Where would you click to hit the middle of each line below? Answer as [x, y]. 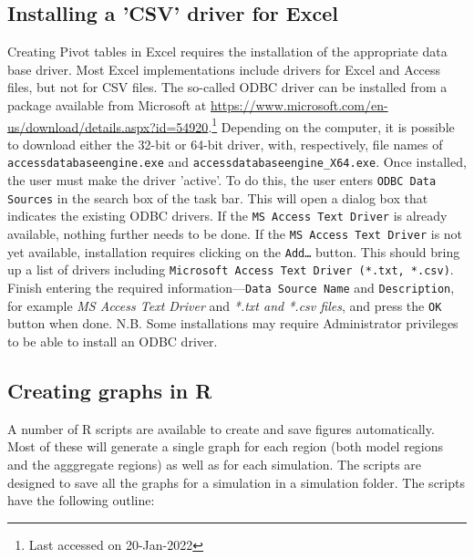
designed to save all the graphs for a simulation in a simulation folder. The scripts [236, 482]
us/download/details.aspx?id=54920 [108, 126]
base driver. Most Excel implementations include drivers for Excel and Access [224, 69]
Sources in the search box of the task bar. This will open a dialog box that [218, 197]
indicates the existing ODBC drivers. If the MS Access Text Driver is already [227, 216]
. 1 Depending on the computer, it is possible [331, 125]
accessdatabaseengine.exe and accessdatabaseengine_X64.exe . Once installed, [237, 162]
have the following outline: [81, 500]
